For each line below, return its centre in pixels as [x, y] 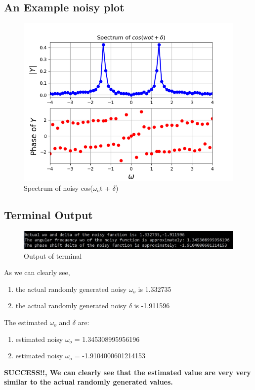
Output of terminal [53, 255]
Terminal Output [48, 214]
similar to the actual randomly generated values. [88, 382]
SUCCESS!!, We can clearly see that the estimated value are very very [127, 372]
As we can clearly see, [37, 272]
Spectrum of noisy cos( [58, 188]
